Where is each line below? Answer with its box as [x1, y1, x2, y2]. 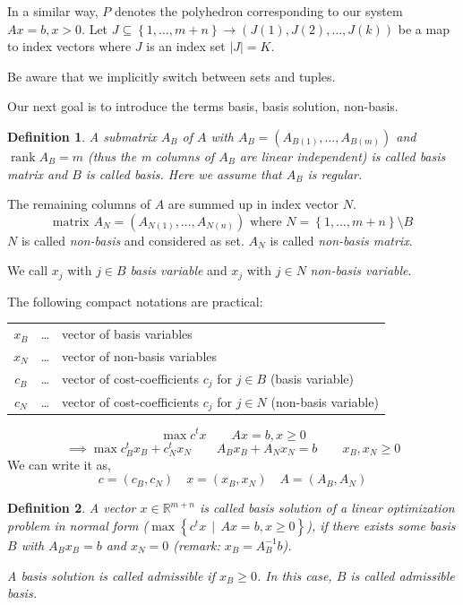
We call [7, 261, 48, 280]
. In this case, [256, 566, 332, 584]
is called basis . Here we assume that [85, 164, 282, 183]
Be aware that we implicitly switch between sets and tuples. [7, 66, 336, 85]
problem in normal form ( [7, 515, 149, 534]
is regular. [307, 164, 363, 183]
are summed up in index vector [167, 194, 339, 213]
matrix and [7, 164, 68, 183]
